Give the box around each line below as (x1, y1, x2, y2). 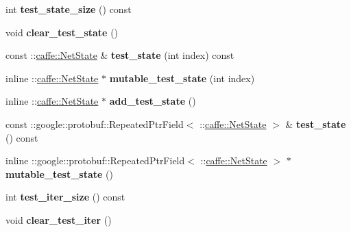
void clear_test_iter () (5, 212, 112, 227)
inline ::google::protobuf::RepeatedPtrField (5, 153, 185, 168)
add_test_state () (109, 94, 196, 108)
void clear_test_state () (5, 25, 119, 39)
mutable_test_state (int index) (109, 70, 255, 85)
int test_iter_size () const (5, 190, 125, 204)
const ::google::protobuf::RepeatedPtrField (5, 116, 184, 131)
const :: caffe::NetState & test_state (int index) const (5, 48, 234, 62)
